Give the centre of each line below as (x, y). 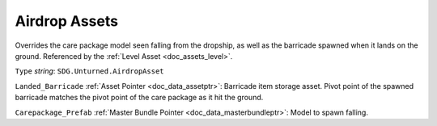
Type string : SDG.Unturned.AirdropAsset (90, 71)
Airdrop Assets (67, 21)
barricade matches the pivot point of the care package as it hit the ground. (139, 98)
